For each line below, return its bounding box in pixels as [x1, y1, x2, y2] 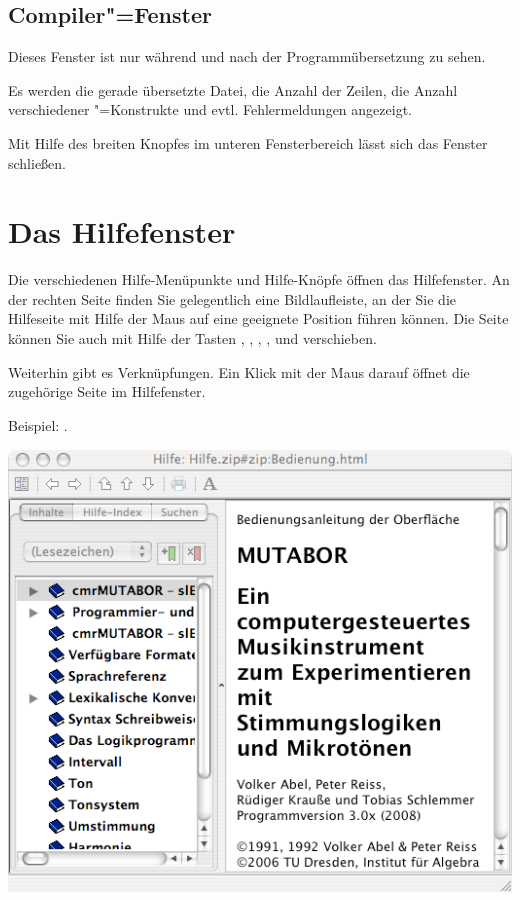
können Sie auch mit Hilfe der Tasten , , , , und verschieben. [8, 328, 377, 349]
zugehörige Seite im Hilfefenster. [8, 381, 206, 402]
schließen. [8, 152, 67, 173]
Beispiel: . [8, 414, 68, 435]
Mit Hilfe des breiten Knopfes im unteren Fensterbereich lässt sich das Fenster [8, 132, 488, 153]
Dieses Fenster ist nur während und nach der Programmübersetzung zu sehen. [8, 46, 486, 67]
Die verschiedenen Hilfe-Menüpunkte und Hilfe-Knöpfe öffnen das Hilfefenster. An [8, 269, 510, 290]
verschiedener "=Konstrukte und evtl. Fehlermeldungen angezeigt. [8, 99, 412, 120]
